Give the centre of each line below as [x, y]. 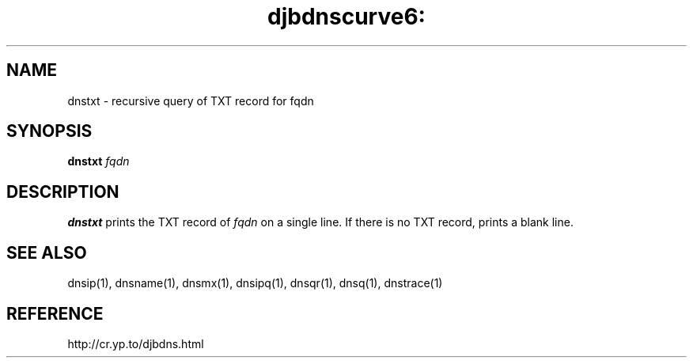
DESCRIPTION [63, 191]
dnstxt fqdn [98, 161]
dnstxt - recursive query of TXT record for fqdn [191, 100]
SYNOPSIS [49, 131]
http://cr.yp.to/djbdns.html [136, 343]
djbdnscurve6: [346, 17]
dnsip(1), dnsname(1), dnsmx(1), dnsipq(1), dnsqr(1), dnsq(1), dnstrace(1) [255, 283]
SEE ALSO [47, 252]
